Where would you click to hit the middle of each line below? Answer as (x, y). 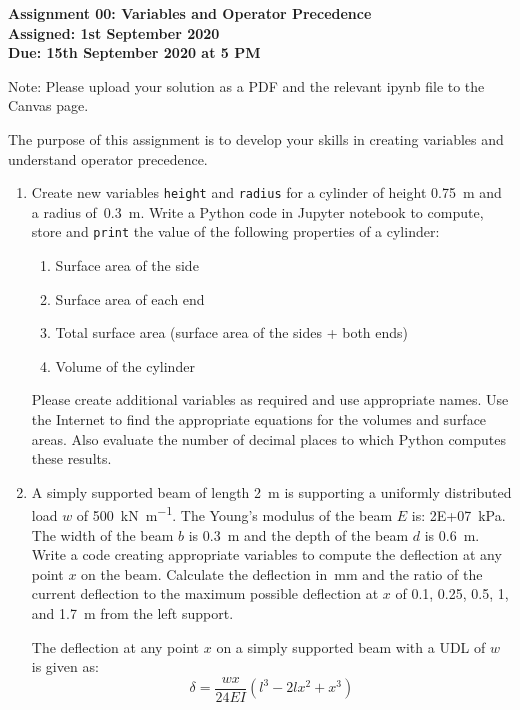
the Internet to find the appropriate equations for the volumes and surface (259, 419)
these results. (71, 458)
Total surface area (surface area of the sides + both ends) (232, 332)
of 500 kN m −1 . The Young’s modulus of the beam (234, 514)
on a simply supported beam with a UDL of (351, 646)
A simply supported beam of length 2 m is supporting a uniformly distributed (271, 491)
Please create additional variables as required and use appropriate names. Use (270, 399)
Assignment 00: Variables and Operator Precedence (190, 13)
